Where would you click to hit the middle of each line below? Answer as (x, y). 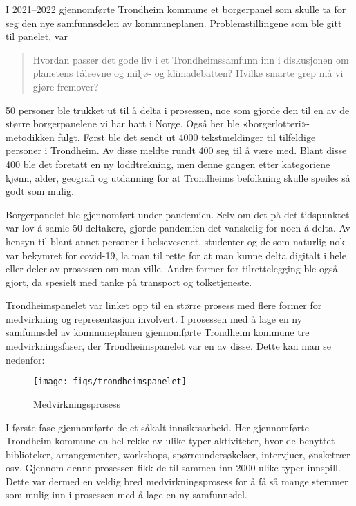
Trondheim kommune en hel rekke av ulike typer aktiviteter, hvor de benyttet (170, 441)
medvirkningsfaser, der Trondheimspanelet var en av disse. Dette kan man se (169, 346)
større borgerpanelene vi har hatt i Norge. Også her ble (123, 123)
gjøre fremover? (66, 86)
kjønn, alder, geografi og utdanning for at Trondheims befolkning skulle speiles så (178, 177)
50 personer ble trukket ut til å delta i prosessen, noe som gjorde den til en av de (178, 110)
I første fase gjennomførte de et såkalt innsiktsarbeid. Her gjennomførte (157, 427)
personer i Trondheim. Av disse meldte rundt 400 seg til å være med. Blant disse (176, 150)
